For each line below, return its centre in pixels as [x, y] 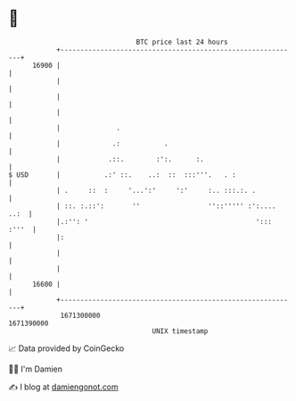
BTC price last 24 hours [182, 42]
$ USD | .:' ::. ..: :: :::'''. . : [123, 175]
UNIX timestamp [180, 331]
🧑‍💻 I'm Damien [36, 369]
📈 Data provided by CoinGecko [66, 348]
